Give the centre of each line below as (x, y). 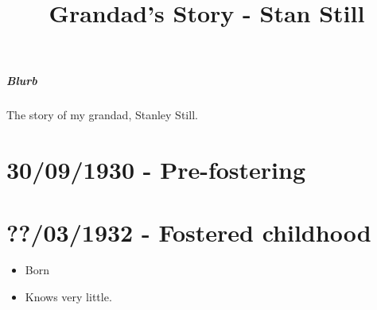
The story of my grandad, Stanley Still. (102, 115)
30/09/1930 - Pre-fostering (156, 170)
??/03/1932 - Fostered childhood (189, 232)
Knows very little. (68, 297)
